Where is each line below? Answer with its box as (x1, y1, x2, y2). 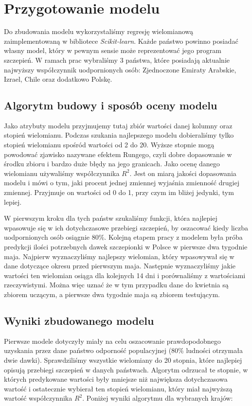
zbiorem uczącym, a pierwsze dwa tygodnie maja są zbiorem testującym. (4, 289, 220, 299)
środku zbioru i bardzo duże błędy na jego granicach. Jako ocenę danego (4, 159, 220, 169)
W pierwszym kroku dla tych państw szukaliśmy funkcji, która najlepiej (4, 213, 217, 223)
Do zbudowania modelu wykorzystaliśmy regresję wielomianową (4, 26, 194, 36)
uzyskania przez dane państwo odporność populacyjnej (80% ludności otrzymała (4, 345, 243, 355)
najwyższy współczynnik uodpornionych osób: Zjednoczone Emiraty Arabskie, (4, 64, 236, 74)
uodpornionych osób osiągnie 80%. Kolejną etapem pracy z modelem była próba (4, 232, 243, 242)
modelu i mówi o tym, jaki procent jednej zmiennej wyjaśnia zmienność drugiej (4, 177, 240, 188)
